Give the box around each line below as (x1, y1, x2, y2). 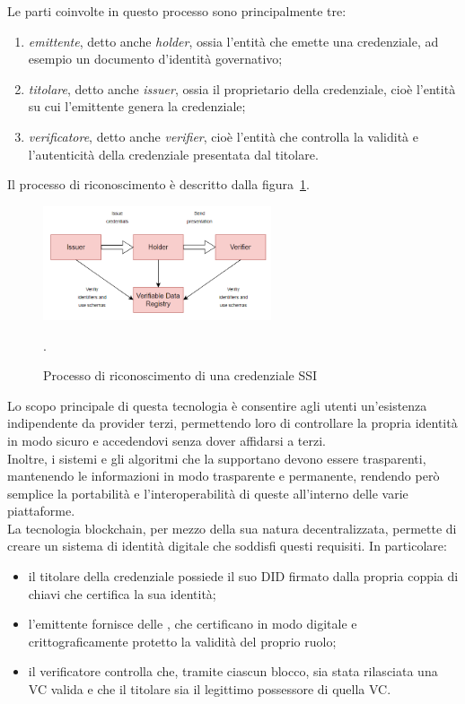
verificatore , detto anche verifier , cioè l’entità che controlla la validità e (28, 126, 418, 145)
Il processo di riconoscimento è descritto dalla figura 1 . (7, 175, 310, 194)
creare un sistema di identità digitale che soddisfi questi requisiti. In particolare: (7, 536, 447, 555)
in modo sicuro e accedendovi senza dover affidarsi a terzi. (7, 430, 327, 449)
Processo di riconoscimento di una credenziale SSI (43, 366, 318, 385)
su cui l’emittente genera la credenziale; (28, 97, 246, 116)
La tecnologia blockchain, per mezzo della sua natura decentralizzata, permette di (7, 518, 457, 537)
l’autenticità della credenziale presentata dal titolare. (28, 144, 319, 163)
